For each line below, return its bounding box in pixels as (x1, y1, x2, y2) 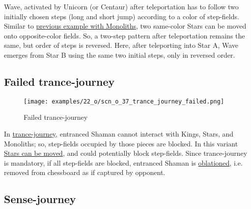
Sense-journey (4, 191, 76, 207)
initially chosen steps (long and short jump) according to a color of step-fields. (4, 11, 239, 21)
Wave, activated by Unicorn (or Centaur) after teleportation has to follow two (4, 1, 239, 11)
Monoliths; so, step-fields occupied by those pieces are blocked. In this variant (4, 138, 238, 148)
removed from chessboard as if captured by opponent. (4, 167, 166, 177)
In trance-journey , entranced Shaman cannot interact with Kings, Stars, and (4, 129, 234, 139)
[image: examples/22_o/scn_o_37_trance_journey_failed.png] (24, 98, 224, 105)
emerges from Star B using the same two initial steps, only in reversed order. (4, 49, 235, 60)
